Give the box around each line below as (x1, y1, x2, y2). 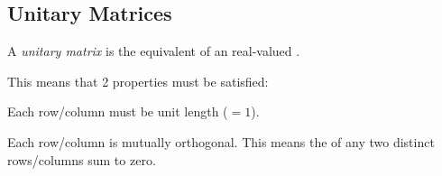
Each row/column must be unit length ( (7, 102, 228, 121)
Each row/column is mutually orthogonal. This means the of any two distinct (7, 132, 435, 151)
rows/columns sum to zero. (7, 150, 156, 169)
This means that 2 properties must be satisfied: (7, 71, 269, 90)
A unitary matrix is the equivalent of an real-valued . (7, 42, 300, 60)
